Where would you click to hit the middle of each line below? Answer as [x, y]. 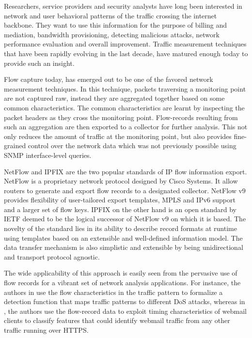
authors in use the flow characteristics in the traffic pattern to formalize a [113, 292]
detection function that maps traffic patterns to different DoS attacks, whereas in [125, 301]
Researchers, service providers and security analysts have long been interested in [123, 6]
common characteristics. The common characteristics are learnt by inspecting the [124, 107]
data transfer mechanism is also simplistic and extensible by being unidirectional [124, 247]
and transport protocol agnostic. [52, 256]
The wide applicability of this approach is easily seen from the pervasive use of [121, 273]
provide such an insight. [39, 63]
